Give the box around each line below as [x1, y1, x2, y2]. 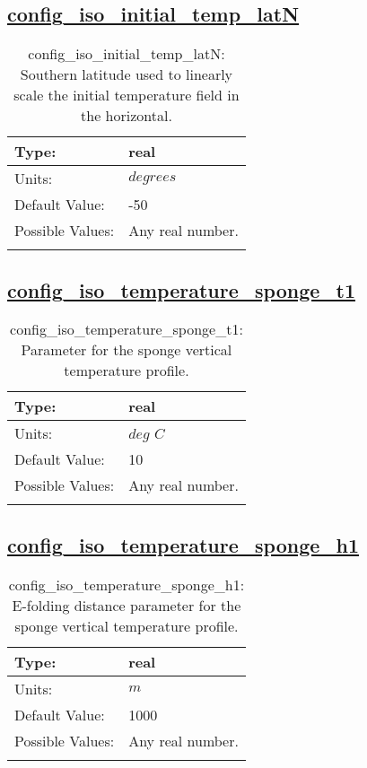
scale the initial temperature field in [13, 84, 240, 106]
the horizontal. [81, 105, 172, 127]
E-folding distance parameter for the [12, 594, 241, 615]
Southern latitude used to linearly [20, 64, 233, 85]
